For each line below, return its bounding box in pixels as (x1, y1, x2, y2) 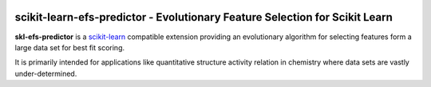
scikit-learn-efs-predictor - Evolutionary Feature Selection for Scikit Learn (14, 10, 393, 24)
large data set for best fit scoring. (14, 42, 125, 52)
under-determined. (14, 69, 77, 78)
